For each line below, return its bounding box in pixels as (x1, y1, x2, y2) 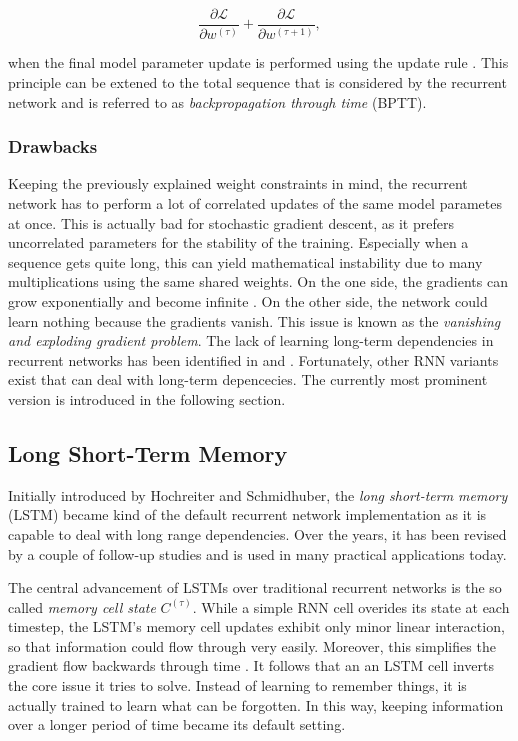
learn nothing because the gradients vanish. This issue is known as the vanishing (8, 310, 501, 331)
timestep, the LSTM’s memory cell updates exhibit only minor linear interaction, (8, 616, 505, 637)
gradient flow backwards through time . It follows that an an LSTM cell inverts (8, 655, 494, 676)
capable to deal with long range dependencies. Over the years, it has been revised (8, 523, 507, 544)
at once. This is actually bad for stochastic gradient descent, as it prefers (8, 212, 454, 233)
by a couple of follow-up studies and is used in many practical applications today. (8, 543, 507, 564)
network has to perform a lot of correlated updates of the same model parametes (8, 193, 503, 213)
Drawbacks (8, 134, 98, 159)
